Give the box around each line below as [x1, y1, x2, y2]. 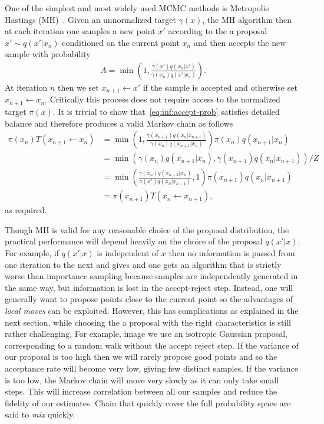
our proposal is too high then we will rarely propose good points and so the [5, 350, 277, 363]
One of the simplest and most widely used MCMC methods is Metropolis [5, 2, 269, 14]
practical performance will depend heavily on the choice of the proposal [5, 235, 263, 247]
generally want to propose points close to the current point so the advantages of [5, 293, 293, 305]
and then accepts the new [193, 36, 286, 48]
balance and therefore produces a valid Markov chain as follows [5, 117, 233, 129]
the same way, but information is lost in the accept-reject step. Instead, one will [5, 281, 293, 293]
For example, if [5, 247, 59, 259]
